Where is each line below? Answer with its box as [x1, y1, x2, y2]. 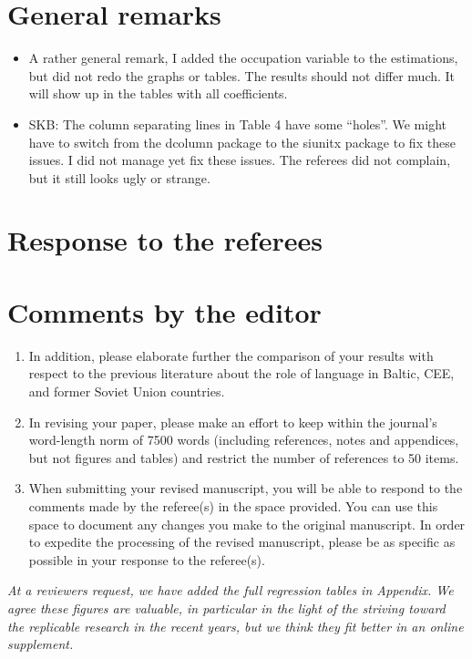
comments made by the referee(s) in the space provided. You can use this [28, 496, 438, 515]
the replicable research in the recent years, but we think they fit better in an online [7, 616, 464, 635]
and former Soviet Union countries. [28, 381, 225, 400]
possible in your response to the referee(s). [28, 550, 265, 569]
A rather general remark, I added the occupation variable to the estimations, [28, 48, 458, 67]
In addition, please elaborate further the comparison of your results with [28, 345, 434, 365]
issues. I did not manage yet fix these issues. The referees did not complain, [28, 150, 451, 170]
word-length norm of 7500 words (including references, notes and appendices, [28, 430, 459, 449]
